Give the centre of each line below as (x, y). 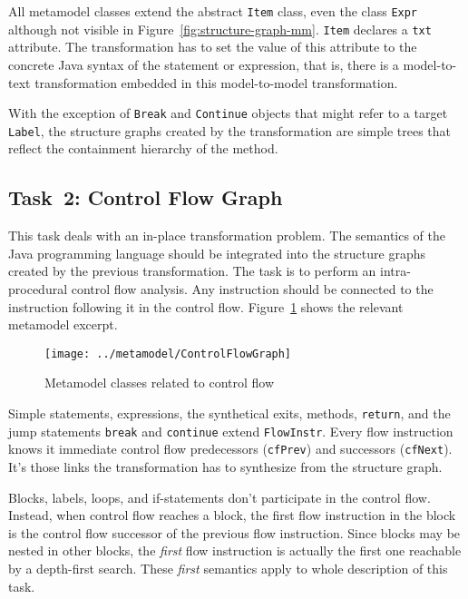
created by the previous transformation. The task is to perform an (192, 271)
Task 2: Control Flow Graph (146, 197)
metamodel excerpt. (63, 324)
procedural (38, 288)
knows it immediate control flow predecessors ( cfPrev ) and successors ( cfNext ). (230, 449)
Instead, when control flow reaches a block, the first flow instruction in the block (232, 515)
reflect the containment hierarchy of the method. (143, 148)
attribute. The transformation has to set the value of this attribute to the (213, 47)
